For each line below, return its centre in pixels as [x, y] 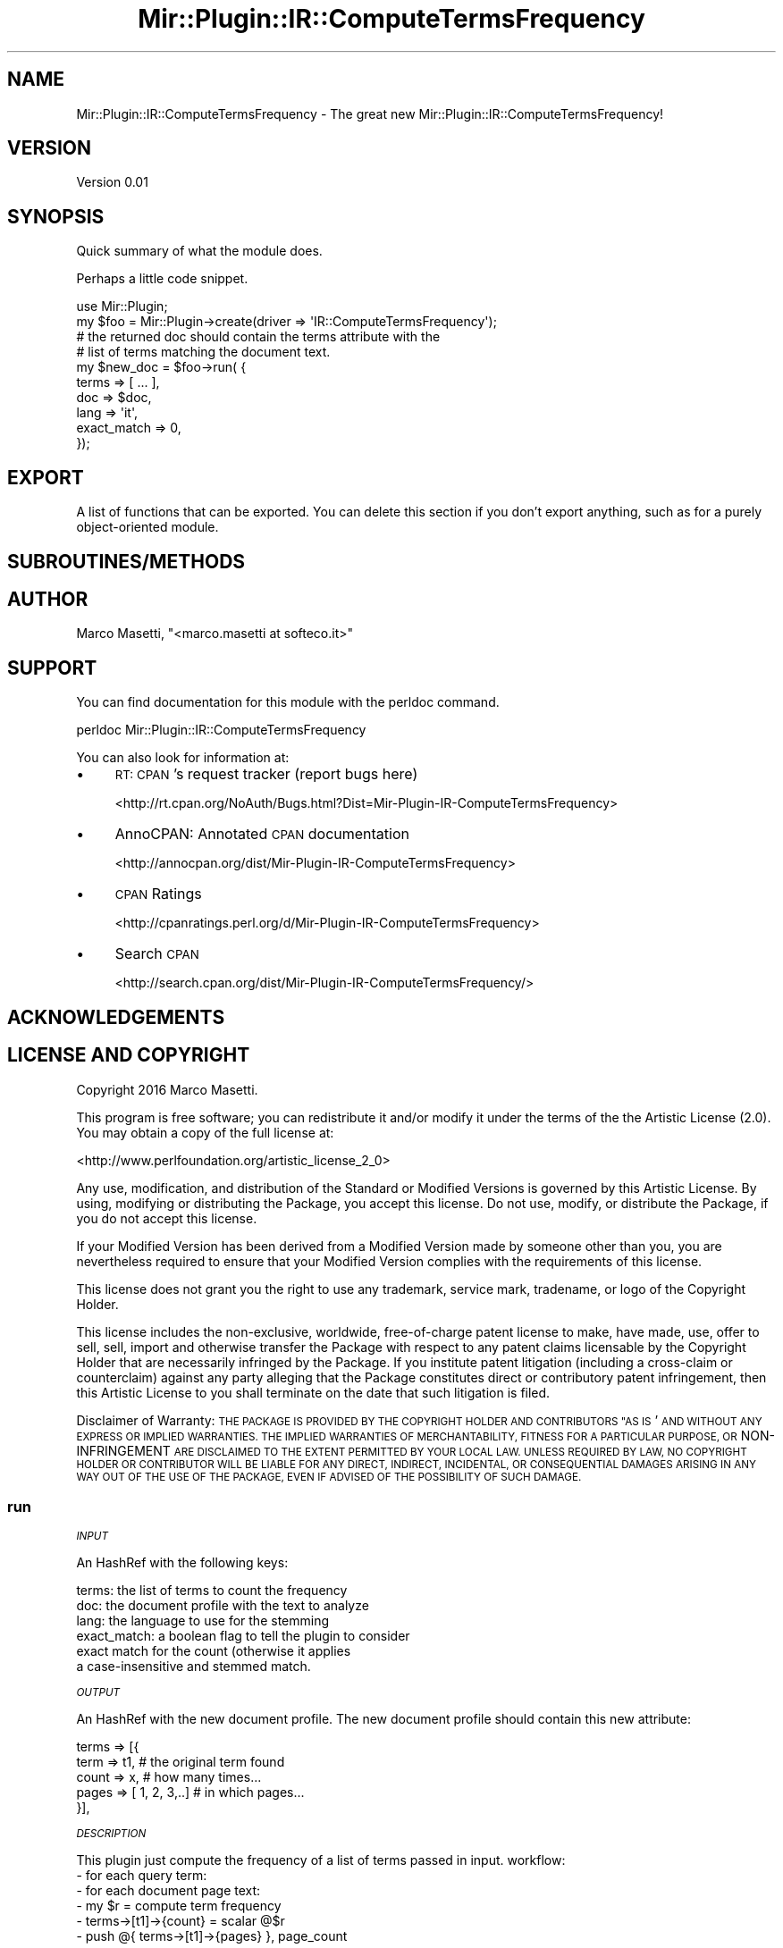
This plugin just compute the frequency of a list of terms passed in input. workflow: [321, 1860]
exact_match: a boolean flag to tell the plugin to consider [243, 1636]
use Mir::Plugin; [122, 306]
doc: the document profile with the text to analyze [223, 1606]
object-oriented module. [147, 527]
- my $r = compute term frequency [179, 1906]
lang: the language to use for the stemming [203, 1621]
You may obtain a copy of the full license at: [205, 1132]
